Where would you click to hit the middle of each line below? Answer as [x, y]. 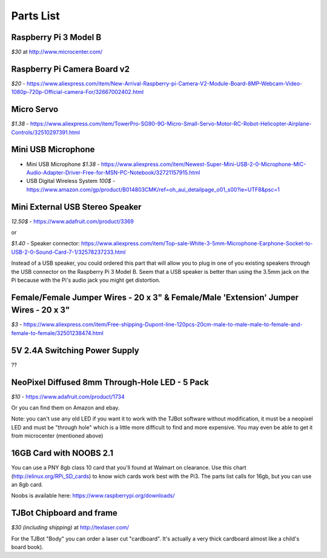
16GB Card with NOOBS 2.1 [62, 453]
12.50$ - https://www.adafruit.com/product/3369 [73, 221]
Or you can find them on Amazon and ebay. [65, 408]
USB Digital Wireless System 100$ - [71, 181]
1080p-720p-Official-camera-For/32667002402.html [78, 92]
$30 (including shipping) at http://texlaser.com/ [70, 528]
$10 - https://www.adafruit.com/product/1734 [68, 396]
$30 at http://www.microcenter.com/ [57, 52]
